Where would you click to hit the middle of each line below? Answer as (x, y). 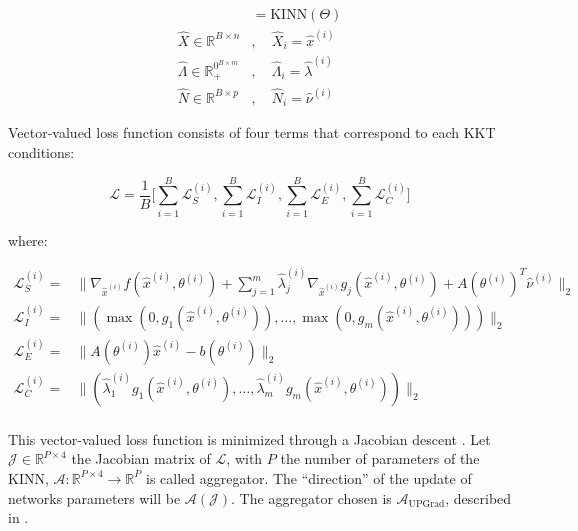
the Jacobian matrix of (141, 458)
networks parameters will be (94, 497)
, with (244, 458)
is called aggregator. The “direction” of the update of (309, 477)
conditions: (41, 152)
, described (478, 497)
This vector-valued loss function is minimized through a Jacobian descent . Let (249, 438)
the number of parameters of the (380, 458)
